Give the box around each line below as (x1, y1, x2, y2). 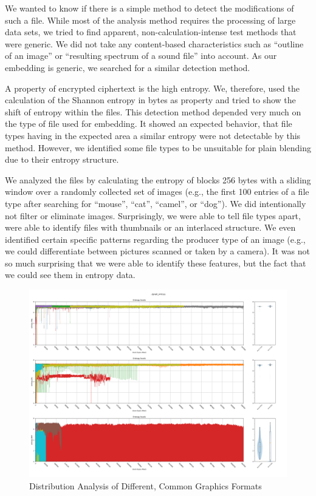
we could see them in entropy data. (5, 268, 136, 281)
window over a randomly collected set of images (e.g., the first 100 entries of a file (5, 185, 309, 198)
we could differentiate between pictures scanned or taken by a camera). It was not (5, 245, 310, 257)
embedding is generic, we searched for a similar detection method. (5, 61, 250, 73)
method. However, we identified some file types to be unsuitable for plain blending (5, 141, 311, 154)
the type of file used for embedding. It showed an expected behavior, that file (5, 117, 292, 130)
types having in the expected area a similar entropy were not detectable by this (5, 129, 301, 141)
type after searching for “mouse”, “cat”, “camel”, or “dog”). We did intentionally (5, 197, 306, 209)
